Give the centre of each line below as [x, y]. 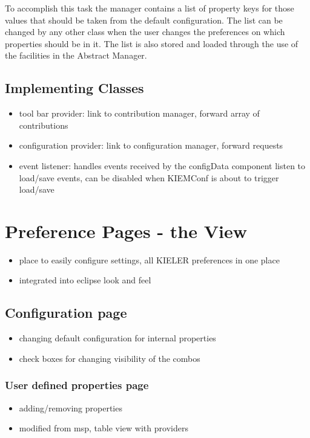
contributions [44, 125]
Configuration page [66, 313]
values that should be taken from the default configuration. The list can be [144, 20]
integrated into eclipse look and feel [85, 280]
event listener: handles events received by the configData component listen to [162, 165]
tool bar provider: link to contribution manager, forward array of [139, 113]
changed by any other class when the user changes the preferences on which [145, 32]
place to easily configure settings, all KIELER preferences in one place [149, 259]
